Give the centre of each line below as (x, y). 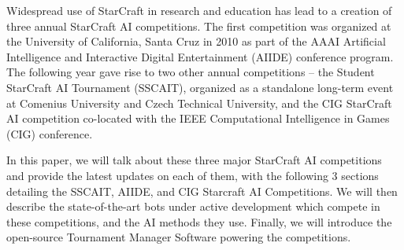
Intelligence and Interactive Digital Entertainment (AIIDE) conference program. (200, 56)
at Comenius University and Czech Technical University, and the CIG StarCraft (199, 103)
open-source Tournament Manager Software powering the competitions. (179, 237)
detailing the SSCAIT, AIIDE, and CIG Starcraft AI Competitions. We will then (202, 191)
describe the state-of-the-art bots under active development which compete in (193, 206)
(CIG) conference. (50, 133)
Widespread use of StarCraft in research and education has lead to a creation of (199, 10)
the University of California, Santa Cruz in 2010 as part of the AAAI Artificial (196, 41)
